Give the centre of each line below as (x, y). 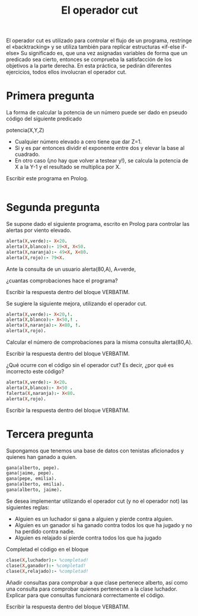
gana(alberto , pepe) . (33, 468)
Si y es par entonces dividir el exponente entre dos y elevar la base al (100, 148)
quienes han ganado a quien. (41, 457)
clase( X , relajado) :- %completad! (47, 571)
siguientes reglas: (28, 507)
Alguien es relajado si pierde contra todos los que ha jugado (88, 538)
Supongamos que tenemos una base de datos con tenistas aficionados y (95, 451)
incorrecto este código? (35, 372)
